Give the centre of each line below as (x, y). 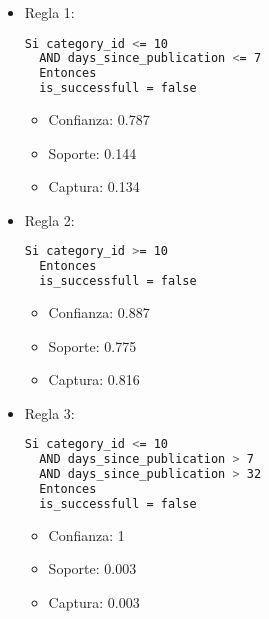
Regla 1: (49, 12)
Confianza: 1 (86, 534)
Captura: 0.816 (94, 379)
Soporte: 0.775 (92, 345)
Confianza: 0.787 (99, 119)
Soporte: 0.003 (92, 568)
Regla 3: (49, 412)
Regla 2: (49, 219)
